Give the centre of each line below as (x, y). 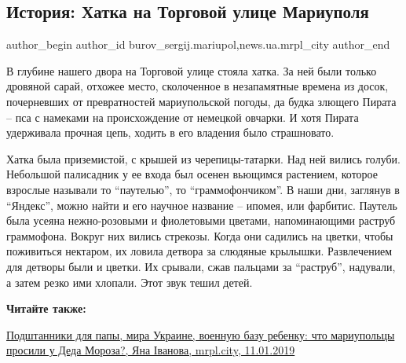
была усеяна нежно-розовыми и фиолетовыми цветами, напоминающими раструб (201, 220)
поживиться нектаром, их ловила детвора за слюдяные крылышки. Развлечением (199, 251)
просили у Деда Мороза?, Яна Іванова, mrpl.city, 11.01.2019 (151, 350)
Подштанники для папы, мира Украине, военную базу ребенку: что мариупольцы (201, 334)
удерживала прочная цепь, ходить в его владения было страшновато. (170, 132)
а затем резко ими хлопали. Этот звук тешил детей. (130, 282)
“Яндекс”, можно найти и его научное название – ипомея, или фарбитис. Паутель (202, 205)
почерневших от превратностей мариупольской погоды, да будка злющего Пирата (201, 101)
